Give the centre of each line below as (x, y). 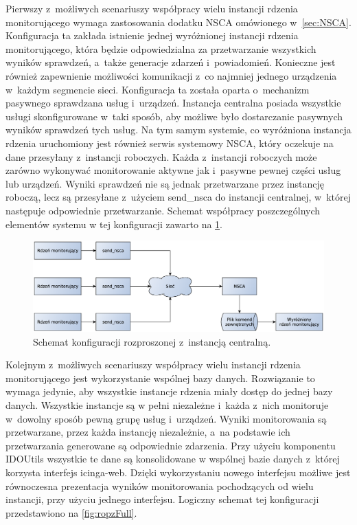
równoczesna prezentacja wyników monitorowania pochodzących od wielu (160, 485)
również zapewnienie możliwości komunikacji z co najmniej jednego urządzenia (171, 75)
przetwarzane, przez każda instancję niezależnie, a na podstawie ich (148, 432)
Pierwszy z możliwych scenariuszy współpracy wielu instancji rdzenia (152, 8)
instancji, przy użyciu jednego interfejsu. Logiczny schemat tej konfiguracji (162, 499)
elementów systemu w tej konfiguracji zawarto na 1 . (114, 224)
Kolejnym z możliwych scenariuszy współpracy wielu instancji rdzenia (153, 365)
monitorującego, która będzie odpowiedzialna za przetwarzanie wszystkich (161, 48)
